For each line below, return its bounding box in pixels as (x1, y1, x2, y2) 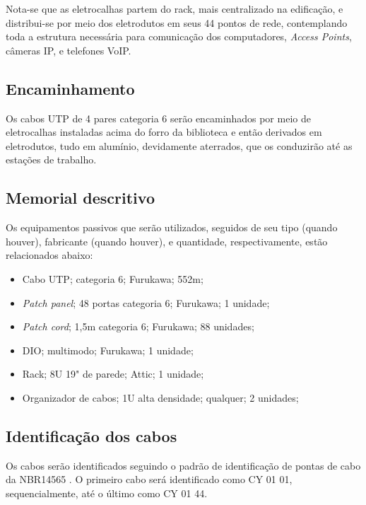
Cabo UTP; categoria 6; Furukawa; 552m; (22, 271, 203, 286)
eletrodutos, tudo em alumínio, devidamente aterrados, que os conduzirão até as (6, 138, 353, 153)
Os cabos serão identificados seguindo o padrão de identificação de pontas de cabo (6, 458, 361, 472)
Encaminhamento (6, 77, 135, 99)
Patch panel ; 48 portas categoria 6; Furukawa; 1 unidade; (22, 295, 270, 310)
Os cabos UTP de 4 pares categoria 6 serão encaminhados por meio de (6, 110, 311, 125)
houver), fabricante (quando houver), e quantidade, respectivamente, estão (6, 233, 328, 248)
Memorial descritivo (6, 187, 155, 209)
